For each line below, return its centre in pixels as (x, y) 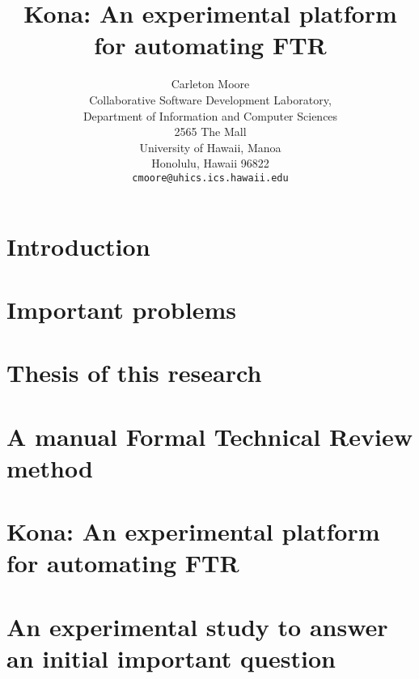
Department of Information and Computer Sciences (210, 115)
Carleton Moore (210, 84)
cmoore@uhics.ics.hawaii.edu (210, 178)
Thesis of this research (134, 373)
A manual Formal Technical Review (209, 436)
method (50, 467)
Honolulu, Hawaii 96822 (210, 163)
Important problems (121, 309)
